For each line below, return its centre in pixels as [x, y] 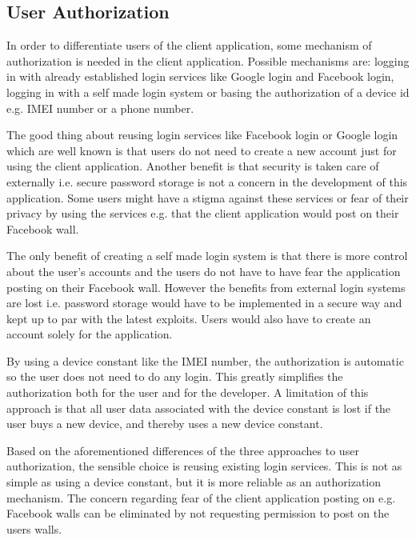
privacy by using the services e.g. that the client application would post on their [203, 213]
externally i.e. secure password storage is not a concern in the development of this [207, 181]
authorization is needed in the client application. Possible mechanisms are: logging [208, 60]
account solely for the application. [90, 334]
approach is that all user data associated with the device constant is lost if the [199, 408]
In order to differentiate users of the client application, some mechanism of [189, 45]
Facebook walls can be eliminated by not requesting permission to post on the [198, 513]
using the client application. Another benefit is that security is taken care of [193, 166]
